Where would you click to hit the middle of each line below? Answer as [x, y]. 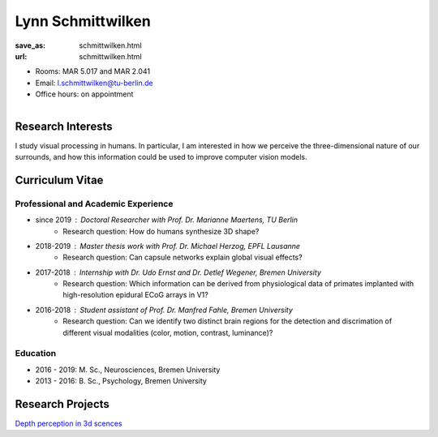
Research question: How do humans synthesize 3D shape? [161, 231]
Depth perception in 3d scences [69, 424]
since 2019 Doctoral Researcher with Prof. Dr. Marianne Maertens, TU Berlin [167, 220]
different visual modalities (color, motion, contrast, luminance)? [168, 332]
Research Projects [62, 404]
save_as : [30, 45]
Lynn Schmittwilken [83, 21]
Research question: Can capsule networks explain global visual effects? [183, 257]
